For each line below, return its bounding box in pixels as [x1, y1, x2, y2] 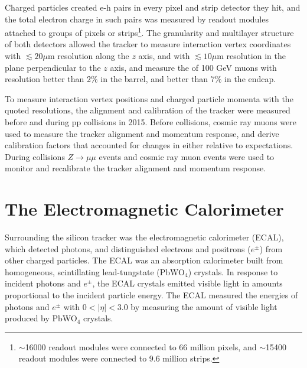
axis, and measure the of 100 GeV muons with [110, 61, 277, 73]
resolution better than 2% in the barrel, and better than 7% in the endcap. [5, 73, 276, 85]
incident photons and [5, 277, 81, 289]
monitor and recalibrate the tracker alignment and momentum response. [5, 162, 266, 174]
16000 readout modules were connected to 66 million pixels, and [25, 340, 257, 353]
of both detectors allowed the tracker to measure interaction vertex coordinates [5, 38, 291, 50]
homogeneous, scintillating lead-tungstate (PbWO [5, 265, 185, 278]
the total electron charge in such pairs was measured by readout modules [5, 12, 269, 25]
